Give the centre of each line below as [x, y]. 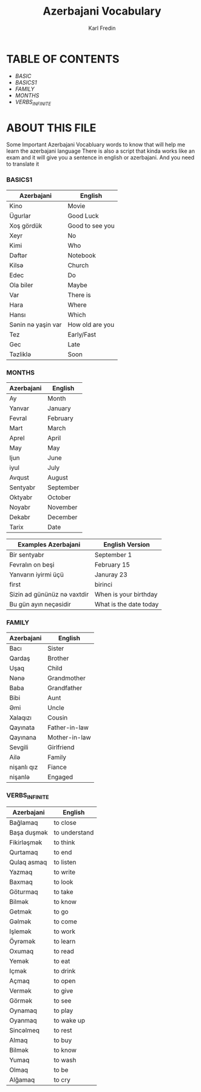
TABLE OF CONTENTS [63, 59]
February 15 [112, 565]
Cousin [58, 718]
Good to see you [91, 225]
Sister [56, 648]
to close [65, 822]
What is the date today [127, 604]
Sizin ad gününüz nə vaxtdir [49, 595]
